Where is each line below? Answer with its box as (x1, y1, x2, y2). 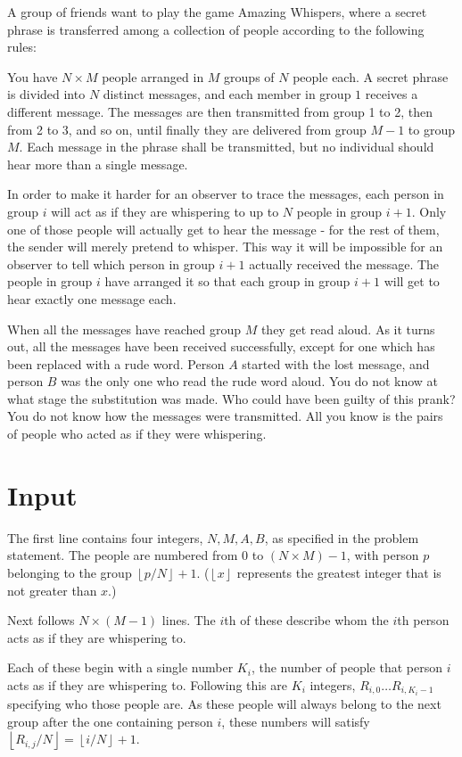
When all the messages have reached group (7, 319, 241, 338)
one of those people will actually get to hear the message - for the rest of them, (7, 219, 440, 238)
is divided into (7, 85, 86, 103)
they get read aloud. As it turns (260, 319, 435, 338)
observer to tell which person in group (7, 254, 215, 273)
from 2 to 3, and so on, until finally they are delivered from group (7, 119, 367, 138)
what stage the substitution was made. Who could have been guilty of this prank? (7, 389, 456, 407)
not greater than (7, 580, 97, 599)
